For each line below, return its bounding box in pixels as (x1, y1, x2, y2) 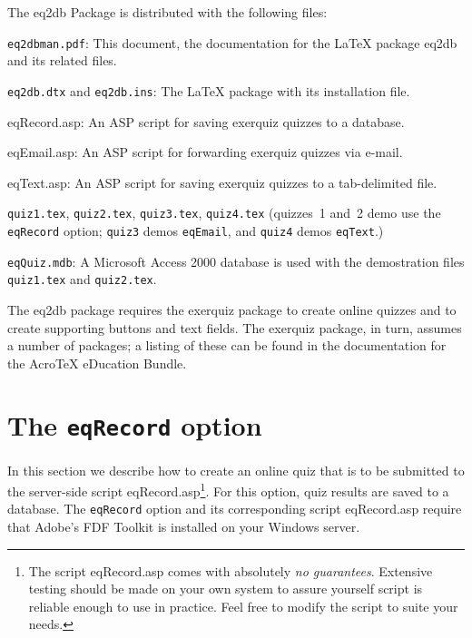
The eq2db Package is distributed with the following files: (7, 3, 328, 21)
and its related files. (7, 51, 117, 70)
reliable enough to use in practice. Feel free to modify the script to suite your (28, 596, 458, 615)
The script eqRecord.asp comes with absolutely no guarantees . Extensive (28, 561, 433, 580)
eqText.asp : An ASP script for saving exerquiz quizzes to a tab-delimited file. (7, 172, 438, 191)
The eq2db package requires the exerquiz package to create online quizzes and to (7, 299, 457, 319)
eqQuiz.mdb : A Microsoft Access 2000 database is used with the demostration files (7, 251, 465, 270)
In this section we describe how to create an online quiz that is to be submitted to (7, 460, 465, 479)
